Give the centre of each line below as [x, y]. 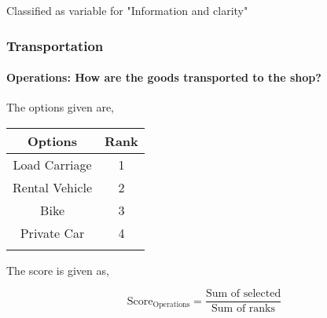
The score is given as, [58, 270]
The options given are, [61, 107]
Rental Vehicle [53, 187]
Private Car [52, 232]
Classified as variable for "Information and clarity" [127, 10]
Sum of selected [243, 294]
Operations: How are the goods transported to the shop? [164, 77]
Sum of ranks [244, 309]
